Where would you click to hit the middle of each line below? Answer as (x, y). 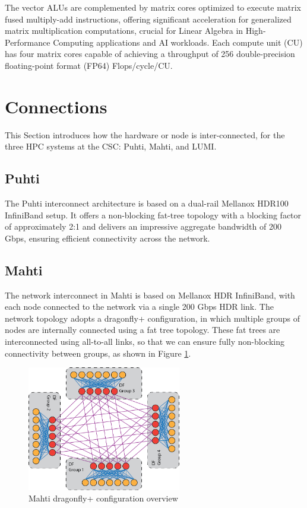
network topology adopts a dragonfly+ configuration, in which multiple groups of (152, 318)
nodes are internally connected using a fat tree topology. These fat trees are (143, 330)
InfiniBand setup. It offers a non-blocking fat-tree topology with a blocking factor (153, 215)
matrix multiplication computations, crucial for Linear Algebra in (124, 31)
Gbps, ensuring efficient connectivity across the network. (107, 238)
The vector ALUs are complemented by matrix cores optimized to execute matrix (153, 7)
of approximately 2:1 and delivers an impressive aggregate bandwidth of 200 (143, 226)
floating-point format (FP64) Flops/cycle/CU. (89, 65)
